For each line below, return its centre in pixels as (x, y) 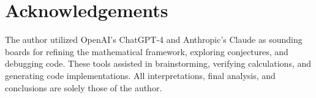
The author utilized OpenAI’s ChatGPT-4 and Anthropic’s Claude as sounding (154, 40)
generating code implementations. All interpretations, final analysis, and (140, 75)
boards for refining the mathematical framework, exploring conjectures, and (147, 51)
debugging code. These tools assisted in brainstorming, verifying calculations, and (158, 63)
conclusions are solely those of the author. (84, 87)
